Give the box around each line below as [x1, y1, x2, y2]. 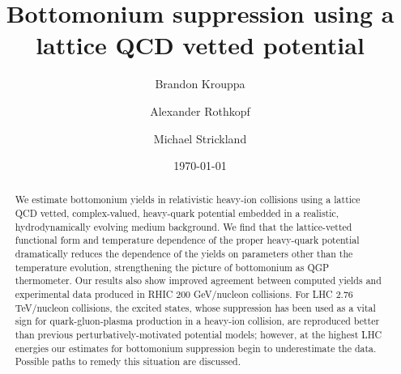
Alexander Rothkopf [150, 102, 250, 119]
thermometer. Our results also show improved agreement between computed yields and [15, 274, 382, 287]
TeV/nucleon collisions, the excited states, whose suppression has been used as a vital [15, 300, 376, 314]
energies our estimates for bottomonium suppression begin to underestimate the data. [15, 341, 377, 355]
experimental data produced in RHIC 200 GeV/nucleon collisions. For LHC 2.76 [15, 287, 353, 301]
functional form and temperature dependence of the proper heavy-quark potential [15, 233, 360, 247]
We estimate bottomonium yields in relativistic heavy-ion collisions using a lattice [15, 193, 360, 206]
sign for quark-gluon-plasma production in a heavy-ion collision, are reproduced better [15, 314, 380, 328]
